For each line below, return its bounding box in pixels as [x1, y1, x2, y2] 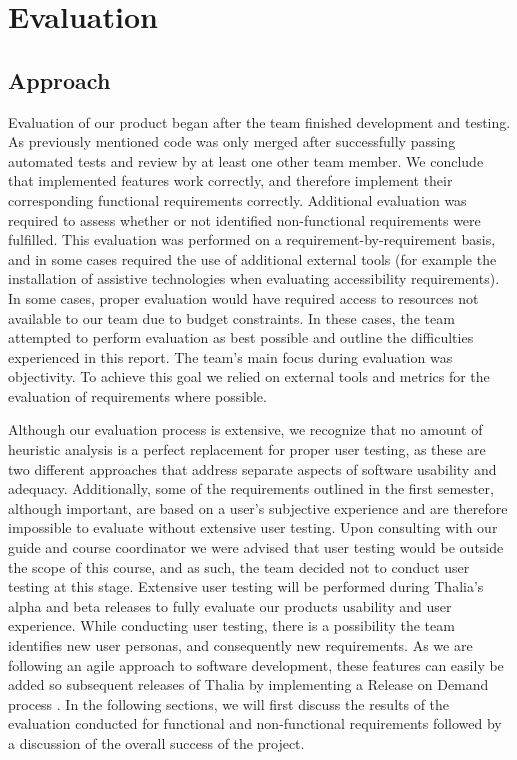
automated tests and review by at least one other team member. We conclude [8, 150, 484, 171]
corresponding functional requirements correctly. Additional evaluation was [8, 189, 467, 210]
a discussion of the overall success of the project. [8, 732, 305, 753]
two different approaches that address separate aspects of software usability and [8, 458, 497, 479]
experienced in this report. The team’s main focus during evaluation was [8, 346, 453, 367]
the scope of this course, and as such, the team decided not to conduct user [8, 556, 470, 577]
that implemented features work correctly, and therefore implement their [8, 170, 453, 191]
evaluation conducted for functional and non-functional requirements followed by [8, 713, 502, 734]
